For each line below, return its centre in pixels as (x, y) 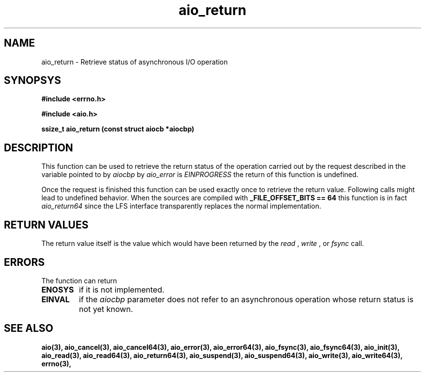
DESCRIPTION (39, 147)
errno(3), (56, 363)
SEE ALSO (29, 328)
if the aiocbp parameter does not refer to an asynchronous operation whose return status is (246, 299)
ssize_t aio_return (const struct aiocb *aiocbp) (118, 129)
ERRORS (25, 262)
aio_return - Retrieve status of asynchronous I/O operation (135, 62)
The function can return (79, 280)
